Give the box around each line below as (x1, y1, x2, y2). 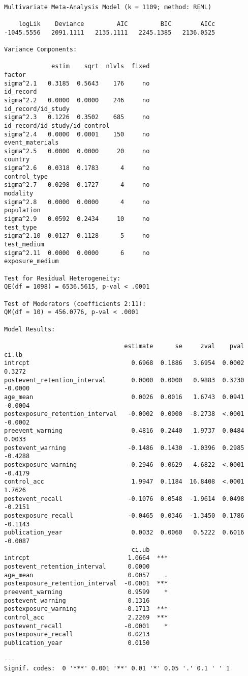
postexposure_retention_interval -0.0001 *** (4, 580, 168, 587)
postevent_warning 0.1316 (4, 597, 150, 604)
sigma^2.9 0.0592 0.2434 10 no (4, 215, 150, 223)
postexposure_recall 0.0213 (4, 631, 150, 638)
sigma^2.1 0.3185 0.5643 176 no (4, 79, 150, 87)
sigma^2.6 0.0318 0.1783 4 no (4, 164, 150, 172)
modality (4, 190, 34, 198)
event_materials (4, 139, 59, 147)
